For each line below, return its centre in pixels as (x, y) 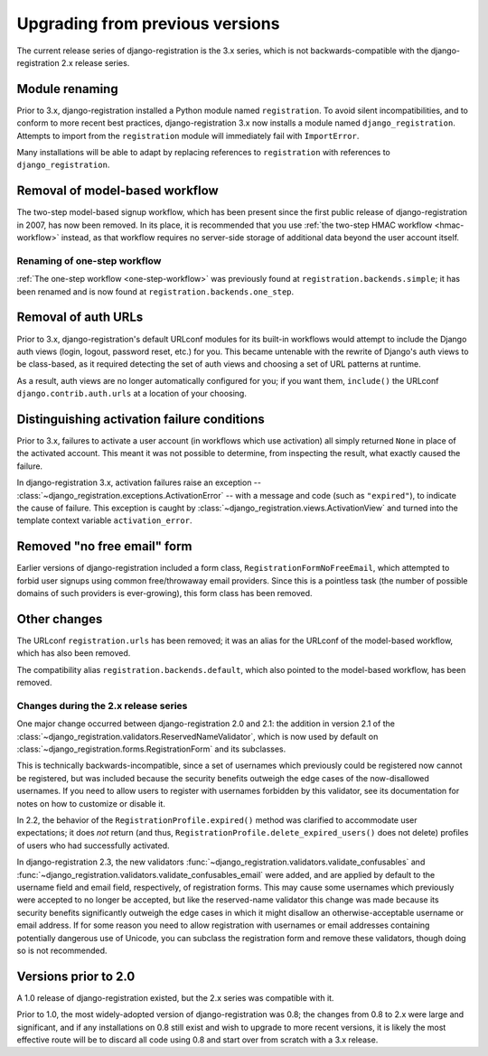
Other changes (60, 619)
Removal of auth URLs (80, 318)
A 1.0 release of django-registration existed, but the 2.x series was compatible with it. (175, 997)
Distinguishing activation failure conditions (141, 419)
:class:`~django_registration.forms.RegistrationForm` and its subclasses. (151, 749)
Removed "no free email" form (105, 547)
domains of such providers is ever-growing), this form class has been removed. (164, 593)
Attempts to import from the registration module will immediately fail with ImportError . (188, 136)
